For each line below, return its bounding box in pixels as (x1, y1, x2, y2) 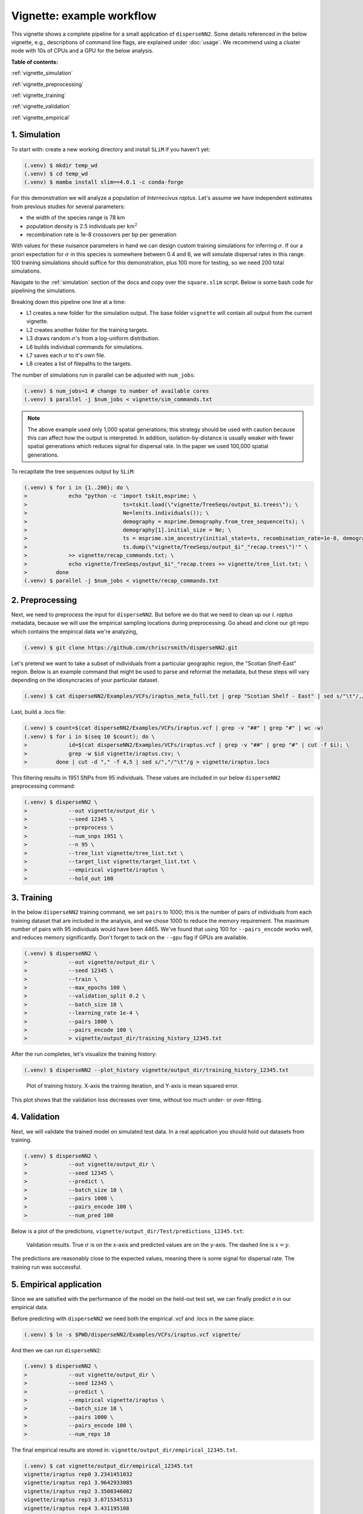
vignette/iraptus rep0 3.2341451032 (24, 1470, 133, 1478)
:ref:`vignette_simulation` (11, 70, 73, 77)
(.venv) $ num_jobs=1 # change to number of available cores (24, 388, 209, 394)
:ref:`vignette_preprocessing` (11, 81, 84, 88)
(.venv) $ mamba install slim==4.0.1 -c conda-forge (24, 179, 184, 186)
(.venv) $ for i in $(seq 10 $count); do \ (24, 733, 155, 740)
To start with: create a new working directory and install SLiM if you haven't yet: (11, 145, 211, 153)
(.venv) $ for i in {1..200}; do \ (24, 484, 129, 491)
